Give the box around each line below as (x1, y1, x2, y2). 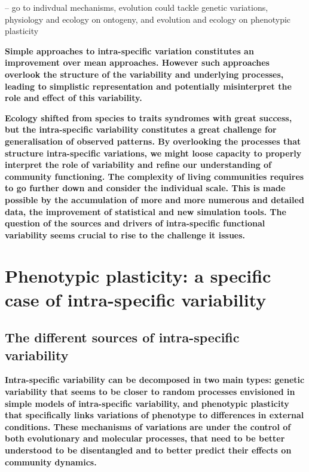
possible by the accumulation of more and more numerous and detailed (5, 193, 304, 206)
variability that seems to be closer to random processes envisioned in (5, 385, 295, 398)
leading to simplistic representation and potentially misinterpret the (5, 79, 292, 92)
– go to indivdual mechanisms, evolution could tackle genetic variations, (5, 1, 268, 13)
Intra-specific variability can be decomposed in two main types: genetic (5, 373, 305, 386)
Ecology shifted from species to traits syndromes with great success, (5, 111, 292, 124)
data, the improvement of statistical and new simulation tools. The (5, 205, 286, 217)
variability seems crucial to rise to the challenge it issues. (5, 228, 246, 241)
